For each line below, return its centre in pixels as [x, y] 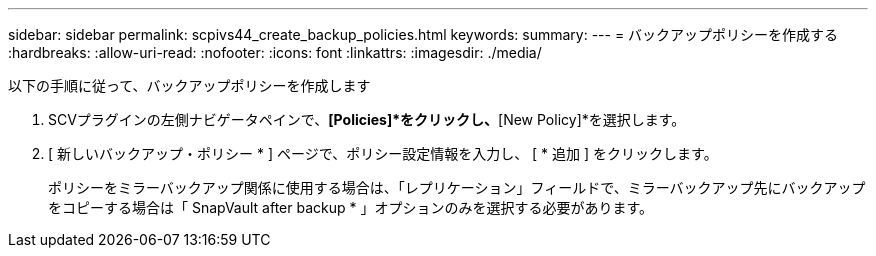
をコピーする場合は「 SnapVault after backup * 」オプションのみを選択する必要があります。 [351, 207]
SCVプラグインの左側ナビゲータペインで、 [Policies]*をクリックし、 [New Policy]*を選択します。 [367, 119]
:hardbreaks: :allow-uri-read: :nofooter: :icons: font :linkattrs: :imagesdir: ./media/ [275, 52]
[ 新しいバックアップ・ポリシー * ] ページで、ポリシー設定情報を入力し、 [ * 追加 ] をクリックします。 [383, 153]
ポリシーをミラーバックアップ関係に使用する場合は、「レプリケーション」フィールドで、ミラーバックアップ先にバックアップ [457, 187]
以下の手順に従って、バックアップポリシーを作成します [189, 85]
